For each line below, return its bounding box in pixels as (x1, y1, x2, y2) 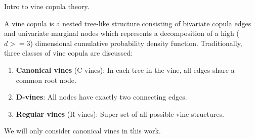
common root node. (16, 74, 76, 85)
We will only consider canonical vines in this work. (4, 125, 161, 136)
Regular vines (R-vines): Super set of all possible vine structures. (16, 108, 224, 119)
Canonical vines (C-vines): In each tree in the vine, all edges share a (16, 64, 235, 75)
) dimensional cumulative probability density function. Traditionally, (30, 37, 242, 48)
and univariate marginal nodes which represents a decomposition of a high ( (4, 28, 239, 38)
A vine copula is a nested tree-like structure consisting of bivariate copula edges (4, 18, 251, 28)
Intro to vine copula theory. (4, 1, 90, 11)
